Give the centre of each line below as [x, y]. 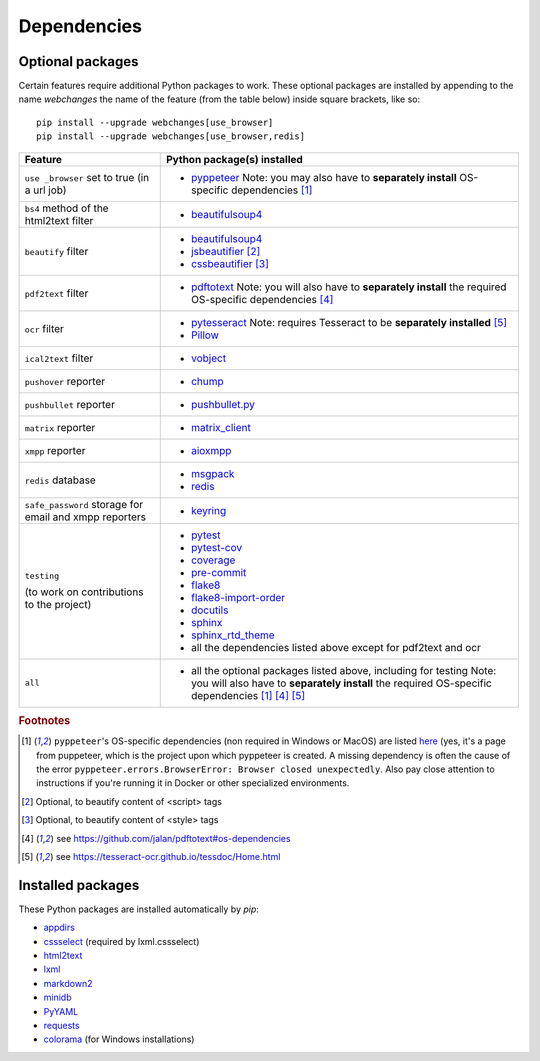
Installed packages [79, 885]
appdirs [59, 927]
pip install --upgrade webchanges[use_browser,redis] [170, 136]
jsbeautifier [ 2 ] [225, 251]
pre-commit [218, 572]
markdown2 [68, 983]
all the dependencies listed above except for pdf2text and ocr [336, 647]
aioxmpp [211, 450]
